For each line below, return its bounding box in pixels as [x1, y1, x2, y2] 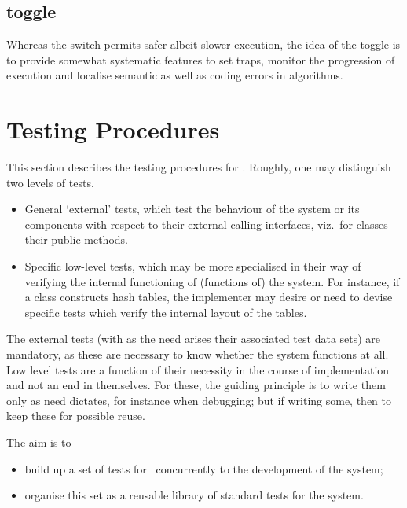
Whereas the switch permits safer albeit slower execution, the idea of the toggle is [6, 36, 401, 53]
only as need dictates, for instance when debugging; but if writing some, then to [6, 392, 392, 408]
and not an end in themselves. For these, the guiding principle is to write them [6, 377, 386, 393]
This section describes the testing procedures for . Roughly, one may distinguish [6, 159, 391, 175]
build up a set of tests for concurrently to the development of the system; [24, 460, 383, 477]
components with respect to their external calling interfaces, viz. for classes [24, 215, 388, 232]
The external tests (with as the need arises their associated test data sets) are [6, 330, 381, 347]
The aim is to [6, 434, 71, 451]
